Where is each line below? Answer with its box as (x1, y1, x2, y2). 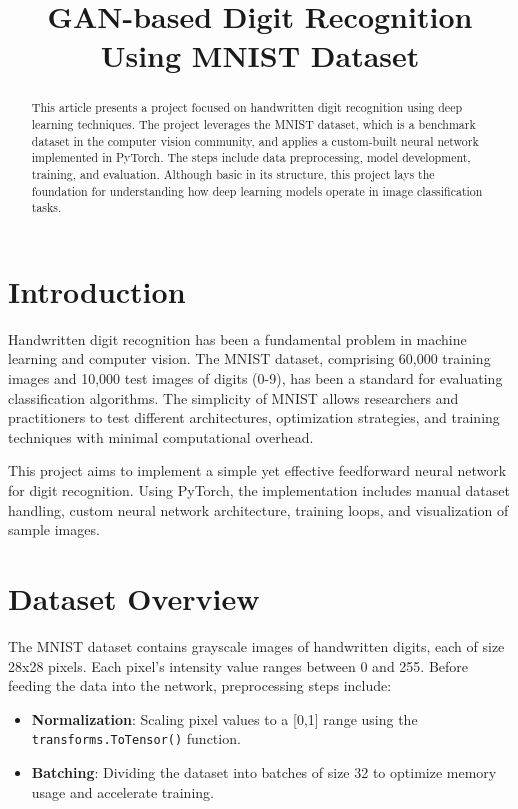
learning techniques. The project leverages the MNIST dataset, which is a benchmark (31, 116, 476, 133)
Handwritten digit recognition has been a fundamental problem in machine (8, 328, 467, 349)
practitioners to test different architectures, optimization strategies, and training (8, 407, 500, 428)
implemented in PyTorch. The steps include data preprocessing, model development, (31, 149, 471, 166)
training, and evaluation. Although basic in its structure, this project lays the (31, 165, 435, 182)
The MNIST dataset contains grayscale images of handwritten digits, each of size (8, 635, 505, 656)
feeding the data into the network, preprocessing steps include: (8, 675, 392, 696)
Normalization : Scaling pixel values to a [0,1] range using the (31, 708, 418, 729)
